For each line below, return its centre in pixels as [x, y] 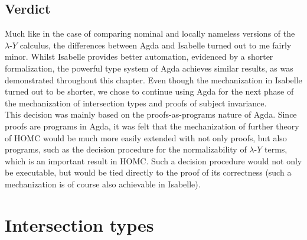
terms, [276, 149]
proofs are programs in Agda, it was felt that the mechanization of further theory [152, 126]
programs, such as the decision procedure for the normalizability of [126, 149]
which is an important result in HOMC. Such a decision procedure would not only [153, 160]
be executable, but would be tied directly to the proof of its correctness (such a [148, 172]
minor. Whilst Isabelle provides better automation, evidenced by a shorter [139, 56]
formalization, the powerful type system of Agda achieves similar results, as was [149, 68]
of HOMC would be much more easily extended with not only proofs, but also [146, 137]
